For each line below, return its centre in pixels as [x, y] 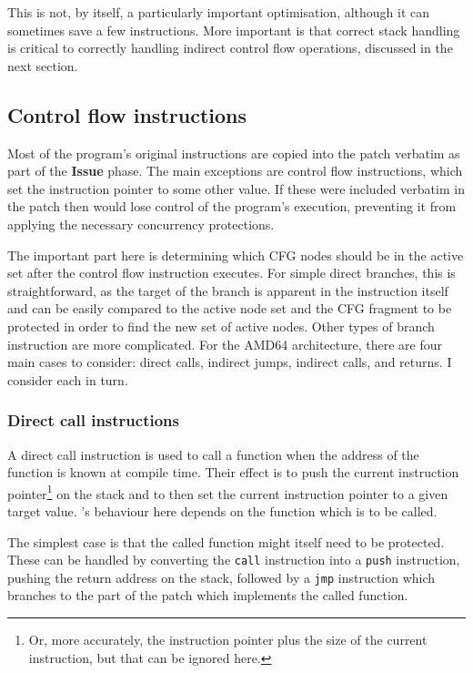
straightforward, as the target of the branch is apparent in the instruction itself [228, 290]
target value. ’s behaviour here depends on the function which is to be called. [222, 510]
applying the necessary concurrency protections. [141, 224]
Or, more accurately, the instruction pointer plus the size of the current [228, 640]
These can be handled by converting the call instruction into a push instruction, [234, 560]
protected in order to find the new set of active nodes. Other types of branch [221, 326]
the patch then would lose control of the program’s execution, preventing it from [232, 206]
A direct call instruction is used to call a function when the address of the [213, 454]
